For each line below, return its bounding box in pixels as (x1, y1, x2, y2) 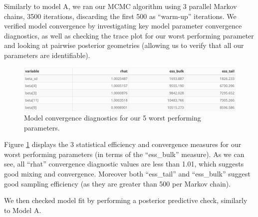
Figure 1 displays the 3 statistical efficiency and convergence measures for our (4, 139, 242, 149)
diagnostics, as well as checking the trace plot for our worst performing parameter (4, 30, 254, 40)
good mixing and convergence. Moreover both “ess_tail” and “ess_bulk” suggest (4, 168, 251, 179)
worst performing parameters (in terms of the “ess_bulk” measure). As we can (4, 148, 245, 159)
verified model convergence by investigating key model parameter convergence (4, 20, 242, 31)
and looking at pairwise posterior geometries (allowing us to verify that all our (4, 40, 244, 50)
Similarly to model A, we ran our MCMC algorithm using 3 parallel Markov (4, 1, 237, 11)
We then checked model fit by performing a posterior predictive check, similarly (4, 195, 248, 205)
